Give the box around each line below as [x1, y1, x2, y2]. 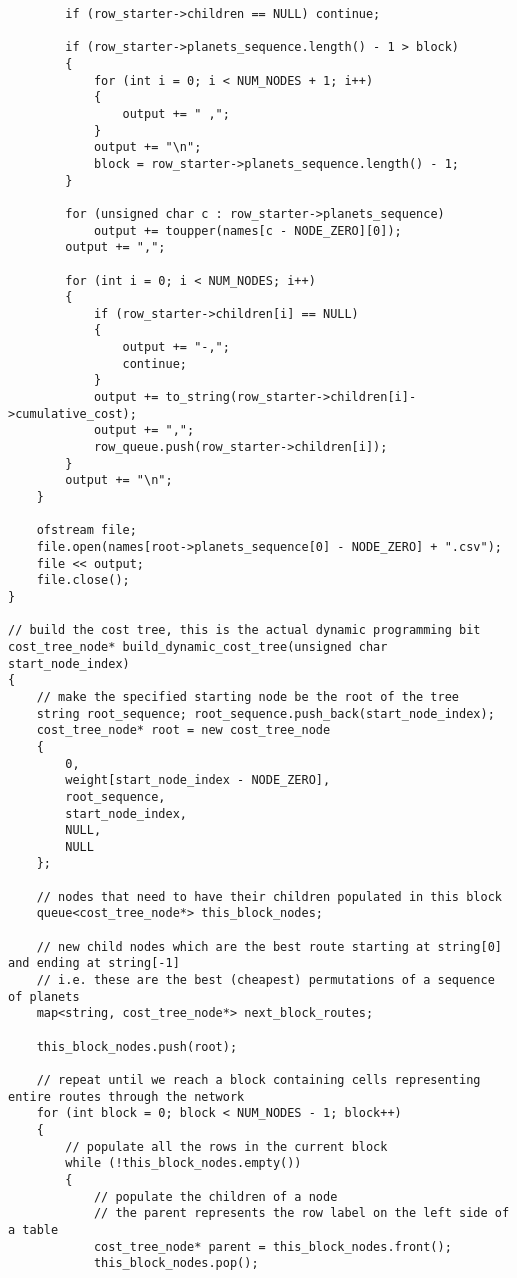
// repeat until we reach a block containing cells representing [36, 1073, 481, 1087]
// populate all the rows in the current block [65, 1139, 388, 1154]
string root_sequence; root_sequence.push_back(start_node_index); [36, 706, 495, 721]
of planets [8, 989, 80, 1004]
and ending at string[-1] [8, 956, 180, 971]
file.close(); [36, 573, 130, 588]
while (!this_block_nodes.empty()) [65, 1156, 302, 1171]
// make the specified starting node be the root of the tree [36, 689, 460, 704]
